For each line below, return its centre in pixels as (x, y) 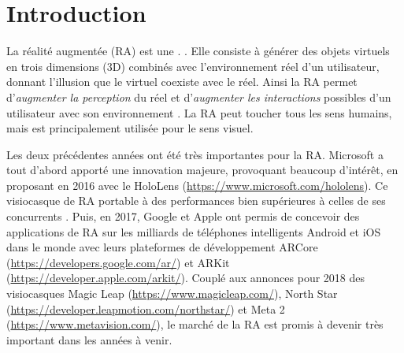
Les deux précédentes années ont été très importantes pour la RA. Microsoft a (195, 154)
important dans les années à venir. (89, 339)
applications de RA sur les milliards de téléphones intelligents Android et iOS (194, 231)
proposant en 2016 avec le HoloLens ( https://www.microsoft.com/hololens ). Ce (197, 185)
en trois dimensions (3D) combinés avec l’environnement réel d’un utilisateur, (193, 66)
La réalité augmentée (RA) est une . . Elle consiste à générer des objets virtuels (198, 51)
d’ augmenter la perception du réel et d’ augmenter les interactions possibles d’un (199, 97)
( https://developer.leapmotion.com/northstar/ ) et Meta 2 (146, 308)
